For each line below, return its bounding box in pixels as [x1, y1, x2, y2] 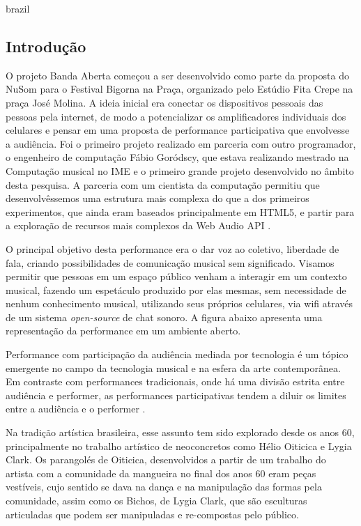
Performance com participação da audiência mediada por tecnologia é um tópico [6, 347, 348, 362]
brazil [6, 1, 30, 15]
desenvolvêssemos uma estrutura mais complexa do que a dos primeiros [6, 191, 309, 206]
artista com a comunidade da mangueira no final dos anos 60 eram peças [6, 465, 316, 480]
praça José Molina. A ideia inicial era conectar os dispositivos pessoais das [6, 95, 323, 109]
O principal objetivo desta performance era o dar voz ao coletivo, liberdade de [6, 241, 339, 256]
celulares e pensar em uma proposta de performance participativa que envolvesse [6, 123, 350, 137]
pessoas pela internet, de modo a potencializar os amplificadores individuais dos [6, 109, 346, 123]
